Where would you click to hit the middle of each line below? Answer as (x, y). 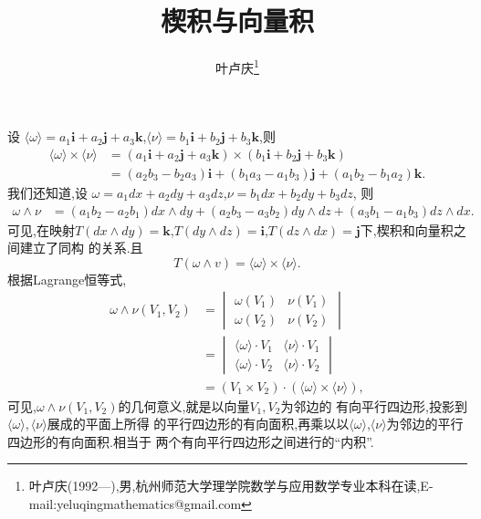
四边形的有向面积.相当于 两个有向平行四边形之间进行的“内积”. (191, 441)
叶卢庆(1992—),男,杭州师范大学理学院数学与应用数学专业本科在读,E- (231, 486)
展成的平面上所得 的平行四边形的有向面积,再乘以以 (198, 424)
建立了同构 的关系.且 (81, 248)
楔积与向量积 (237, 21)
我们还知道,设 (47, 193)
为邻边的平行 (425, 424)
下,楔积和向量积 (407, 229)
